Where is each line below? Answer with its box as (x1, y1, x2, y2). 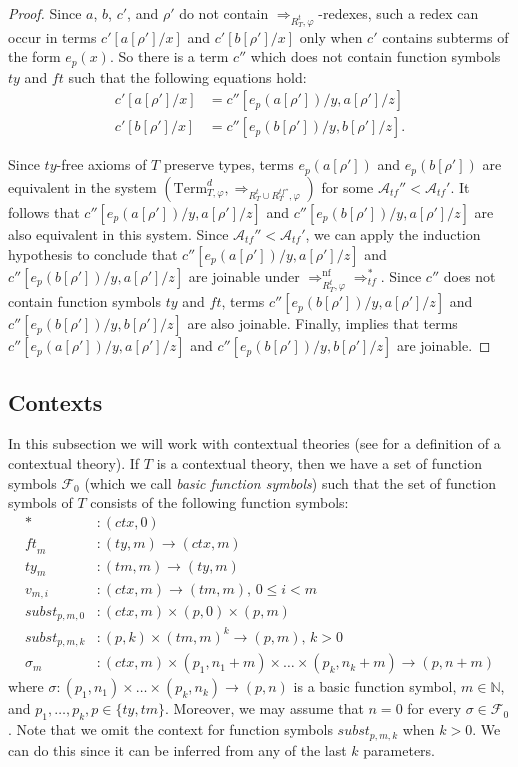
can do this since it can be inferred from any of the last (8, 739, 347, 760)
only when (299, 26, 363, 47)
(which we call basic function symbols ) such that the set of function (84, 472, 496, 493)
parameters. (363, 739, 436, 760)
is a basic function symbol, (293, 676, 457, 697)
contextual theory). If (8, 453, 140, 474)
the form (8, 46, 61, 67)
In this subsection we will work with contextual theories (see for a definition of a (8, 433, 501, 454)
